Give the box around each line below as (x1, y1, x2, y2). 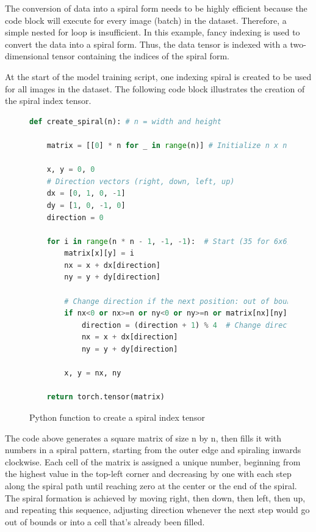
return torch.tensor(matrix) (46, 393, 165, 402)
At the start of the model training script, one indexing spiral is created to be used (5, 70, 312, 83)
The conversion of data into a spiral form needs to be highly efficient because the (5, 2, 307, 14)
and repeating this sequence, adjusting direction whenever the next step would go (5, 503, 310, 516)
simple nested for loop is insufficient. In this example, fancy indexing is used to (5, 26, 300, 39)
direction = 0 (46, 213, 104, 222)
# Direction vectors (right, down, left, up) (46, 177, 235, 186)
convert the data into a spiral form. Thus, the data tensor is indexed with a (5, 37, 287, 50)
